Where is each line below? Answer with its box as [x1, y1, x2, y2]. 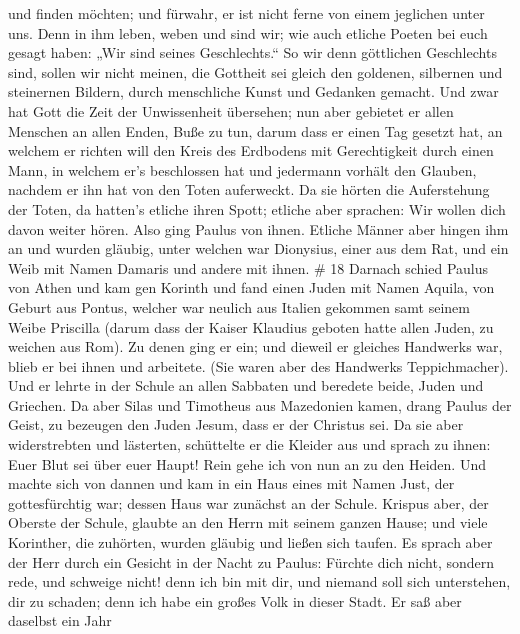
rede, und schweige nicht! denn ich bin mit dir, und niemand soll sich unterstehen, [8, 571, 511, 592]
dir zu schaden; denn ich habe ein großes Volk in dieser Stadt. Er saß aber [8, 590, 462, 611]
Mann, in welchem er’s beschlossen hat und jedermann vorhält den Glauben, [8, 159, 477, 180]
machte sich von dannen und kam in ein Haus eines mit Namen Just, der [8, 473, 455, 494]
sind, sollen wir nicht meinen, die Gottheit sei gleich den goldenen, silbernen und [8, 61, 503, 82]
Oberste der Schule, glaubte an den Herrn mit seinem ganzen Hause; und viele [8, 512, 488, 533]
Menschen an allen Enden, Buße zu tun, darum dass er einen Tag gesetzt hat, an [8, 120, 503, 141]
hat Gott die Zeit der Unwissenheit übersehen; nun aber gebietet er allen [8, 100, 454, 121]
